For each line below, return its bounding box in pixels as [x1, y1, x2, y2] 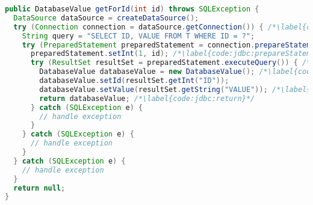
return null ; [13, 183, 66, 192]
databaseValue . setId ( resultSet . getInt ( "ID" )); [39, 76, 229, 85]
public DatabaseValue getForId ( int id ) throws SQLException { [5, 5, 259, 13]
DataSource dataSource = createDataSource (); [13, 13, 199, 22]
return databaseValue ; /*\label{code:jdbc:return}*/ [39, 94, 255, 103]
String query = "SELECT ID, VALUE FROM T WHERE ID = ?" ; [22, 31, 255, 40]
